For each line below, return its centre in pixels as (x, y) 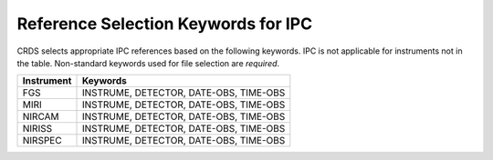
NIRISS (37, 129)
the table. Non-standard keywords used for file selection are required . (148, 63)
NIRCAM (41, 116)
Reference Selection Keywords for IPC (165, 24)
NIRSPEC (42, 141)
